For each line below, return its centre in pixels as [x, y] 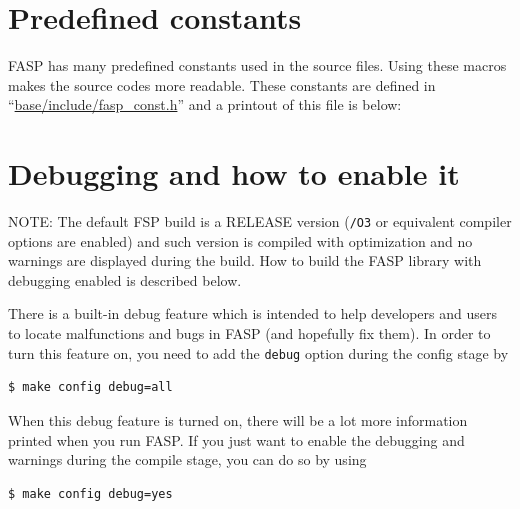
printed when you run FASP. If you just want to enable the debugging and [236, 439]
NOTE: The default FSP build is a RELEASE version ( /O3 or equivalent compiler [260, 221]
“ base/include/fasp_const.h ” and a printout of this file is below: [205, 104]
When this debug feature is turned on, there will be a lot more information [238, 419]
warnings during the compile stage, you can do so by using [187, 459]
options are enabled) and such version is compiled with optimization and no [240, 240]
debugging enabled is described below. [125, 279]
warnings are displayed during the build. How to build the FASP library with [245, 260]
